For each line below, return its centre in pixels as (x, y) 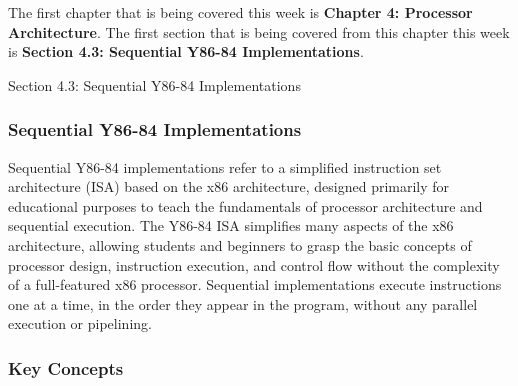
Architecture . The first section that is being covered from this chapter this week (259, 31)
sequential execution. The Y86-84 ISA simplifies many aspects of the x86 (231, 225)
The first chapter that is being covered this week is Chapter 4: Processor (240, 12)
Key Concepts (66, 367)
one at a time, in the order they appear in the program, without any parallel (243, 303)
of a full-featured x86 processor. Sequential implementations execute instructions (255, 284)
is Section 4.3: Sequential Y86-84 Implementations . (186, 51)
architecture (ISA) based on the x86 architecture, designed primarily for (229, 186)
